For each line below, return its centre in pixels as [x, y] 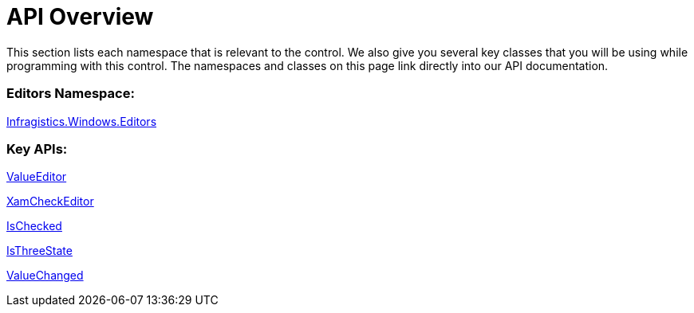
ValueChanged [45, 276]
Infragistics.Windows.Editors [82, 121]
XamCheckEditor [50, 201]
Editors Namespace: [71, 94]
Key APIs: [37, 149]
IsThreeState [39, 251]
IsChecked [34, 226]
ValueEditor [37, 177]
